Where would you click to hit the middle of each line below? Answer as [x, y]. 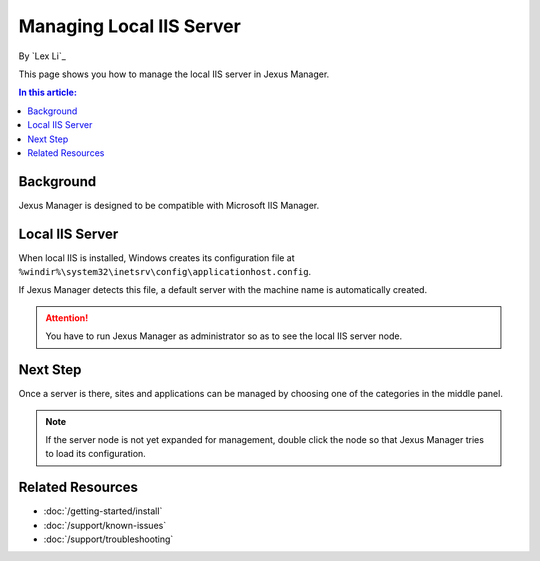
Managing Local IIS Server [130, 26]
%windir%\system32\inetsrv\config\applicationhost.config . [165, 272]
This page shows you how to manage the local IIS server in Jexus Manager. [174, 74]
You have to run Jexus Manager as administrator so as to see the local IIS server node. [224, 336]
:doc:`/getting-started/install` [103, 511]
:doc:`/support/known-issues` [105, 525]
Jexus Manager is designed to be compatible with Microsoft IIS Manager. [169, 205]
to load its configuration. [96, 454]
